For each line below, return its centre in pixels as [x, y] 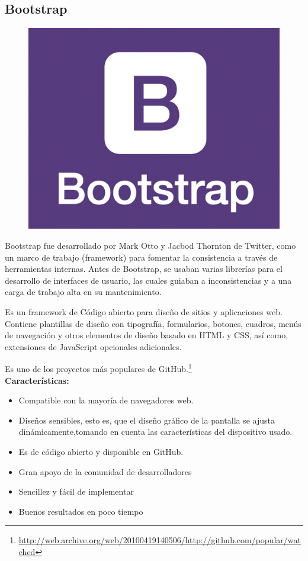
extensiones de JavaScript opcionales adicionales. [93, 346]
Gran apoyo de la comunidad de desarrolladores [105, 471]
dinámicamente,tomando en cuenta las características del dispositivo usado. [155, 432]
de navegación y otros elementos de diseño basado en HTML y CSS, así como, [147, 335]
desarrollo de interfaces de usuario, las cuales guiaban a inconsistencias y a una [148, 280]
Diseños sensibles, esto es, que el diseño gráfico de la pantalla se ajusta [147, 420]
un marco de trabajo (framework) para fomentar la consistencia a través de [141, 257]
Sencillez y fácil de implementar [76, 491]
